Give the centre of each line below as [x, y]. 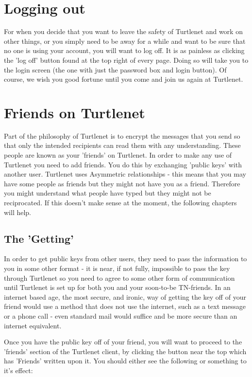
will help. [18, 212]
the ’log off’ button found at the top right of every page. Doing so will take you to [126, 60]
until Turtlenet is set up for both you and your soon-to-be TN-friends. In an [117, 287]
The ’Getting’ [39, 238]
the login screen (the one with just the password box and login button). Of [115, 69]
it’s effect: [18, 370]
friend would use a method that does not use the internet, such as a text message [125, 306]
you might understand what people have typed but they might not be [108, 193]
